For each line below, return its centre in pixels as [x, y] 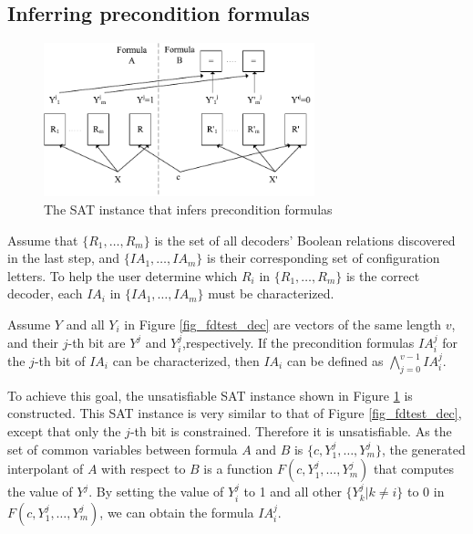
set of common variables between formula [123, 449]
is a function [238, 469]
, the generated [423, 449]
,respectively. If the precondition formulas [298, 342]
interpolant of [46, 469]
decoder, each [45, 293]
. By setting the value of [156, 492]
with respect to [144, 469]
